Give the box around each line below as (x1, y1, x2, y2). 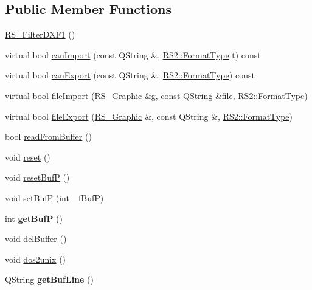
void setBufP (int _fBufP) (5, 191, 104, 204)
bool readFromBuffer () (5, 130, 92, 143)
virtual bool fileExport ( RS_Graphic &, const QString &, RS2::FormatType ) (5, 109, 293, 122)
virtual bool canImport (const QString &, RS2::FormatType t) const (5, 48, 261, 61)
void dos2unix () (5, 252, 66, 265)
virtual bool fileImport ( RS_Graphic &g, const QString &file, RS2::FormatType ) (5, 89, 308, 102)
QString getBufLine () (5, 273, 94, 286)
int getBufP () (5, 212, 63, 224)
